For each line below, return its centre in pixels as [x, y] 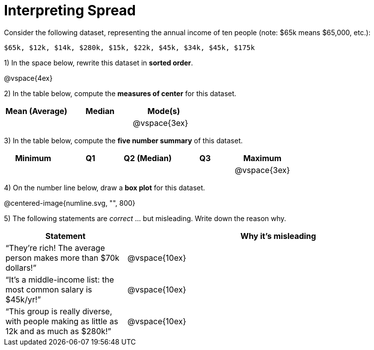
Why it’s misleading [278, 236]
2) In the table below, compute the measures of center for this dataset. [120, 93]
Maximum [262, 158]
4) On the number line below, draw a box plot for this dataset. [105, 187]
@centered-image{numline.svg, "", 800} [70, 203]
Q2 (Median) [148, 158]
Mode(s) [164, 111]
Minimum [33, 158]
